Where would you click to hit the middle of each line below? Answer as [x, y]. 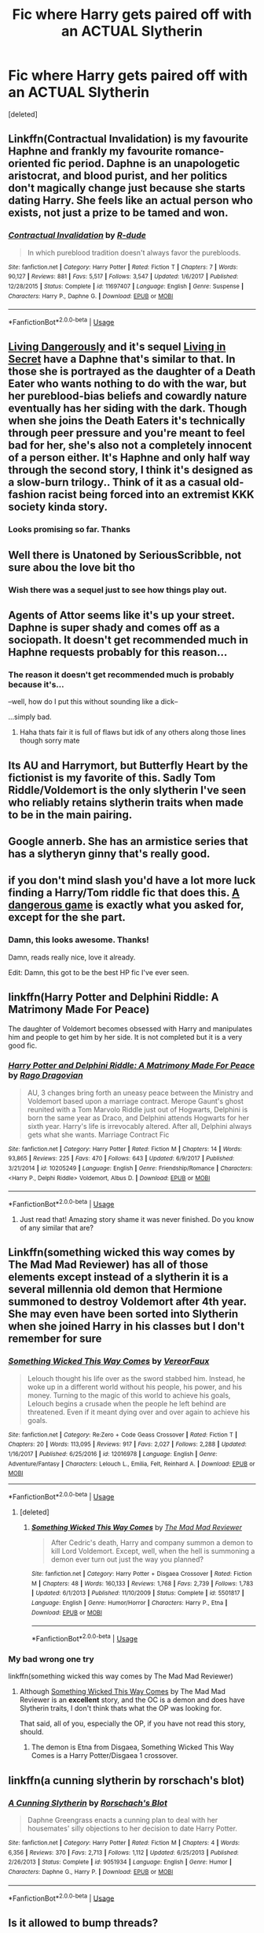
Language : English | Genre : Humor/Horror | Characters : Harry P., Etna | [129, 1603]
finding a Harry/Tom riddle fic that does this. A [124, 893]
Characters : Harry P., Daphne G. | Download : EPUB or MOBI [91, 296]
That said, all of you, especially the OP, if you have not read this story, [132, 1723]
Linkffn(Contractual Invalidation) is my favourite [128, 139]
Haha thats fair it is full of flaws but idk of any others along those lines [132, 732]
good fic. [23, 1045]
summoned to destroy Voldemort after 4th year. [127, 1302]
